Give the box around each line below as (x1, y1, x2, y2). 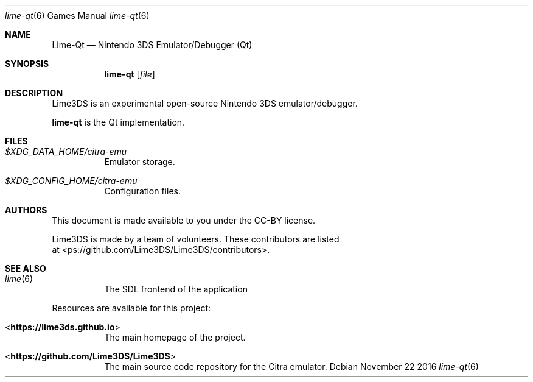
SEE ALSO (5, 263, 46, 274)
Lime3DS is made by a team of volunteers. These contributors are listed (52, 234, 340, 244)
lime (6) (5, 274, 33, 284)
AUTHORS (5, 205, 47, 215)
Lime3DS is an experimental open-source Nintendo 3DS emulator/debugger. (52, 98, 358, 108)
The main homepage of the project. (104, 332, 246, 342)
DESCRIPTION (5, 88, 63, 98)
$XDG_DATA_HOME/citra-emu (5, 146, 127, 157)
